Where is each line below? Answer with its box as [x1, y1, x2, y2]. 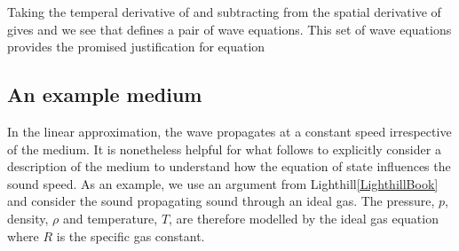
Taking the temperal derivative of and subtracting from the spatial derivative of [7, 3, 441, 20]
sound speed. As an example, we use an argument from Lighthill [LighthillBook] [7, 174, 439, 192]
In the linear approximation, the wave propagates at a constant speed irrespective [7, 122, 452, 140]
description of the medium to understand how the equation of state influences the [7, 157, 451, 176]
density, [7, 208, 49, 227]
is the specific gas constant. [56, 226, 205, 245]
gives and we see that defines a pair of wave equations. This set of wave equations [7, 20, 452, 38]
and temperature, [62, 208, 158, 227]
